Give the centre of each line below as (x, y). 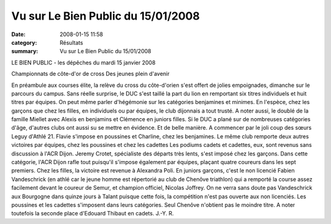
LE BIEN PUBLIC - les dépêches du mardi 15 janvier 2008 (83, 62)
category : (24, 42)
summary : (25, 51)
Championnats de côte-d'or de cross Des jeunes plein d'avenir (90, 74)
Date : (18, 34)
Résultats (71, 42)
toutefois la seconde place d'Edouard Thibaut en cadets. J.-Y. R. (93, 214)
